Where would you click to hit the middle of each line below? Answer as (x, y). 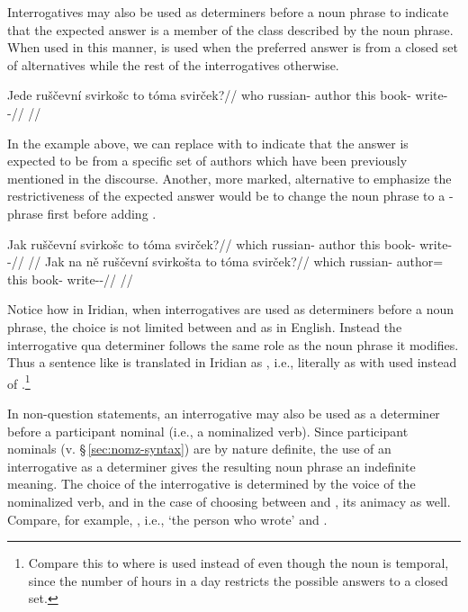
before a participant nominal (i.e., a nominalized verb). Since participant (208, 431)
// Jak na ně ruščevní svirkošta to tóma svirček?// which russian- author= (236, 261)
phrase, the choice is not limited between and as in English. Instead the (205, 326)
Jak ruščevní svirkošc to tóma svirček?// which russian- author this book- (211, 243)
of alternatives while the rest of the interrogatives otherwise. (173, 64)
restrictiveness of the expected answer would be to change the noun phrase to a (226, 196)
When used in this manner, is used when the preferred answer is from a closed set (233, 47)
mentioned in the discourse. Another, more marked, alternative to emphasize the (229, 178)
